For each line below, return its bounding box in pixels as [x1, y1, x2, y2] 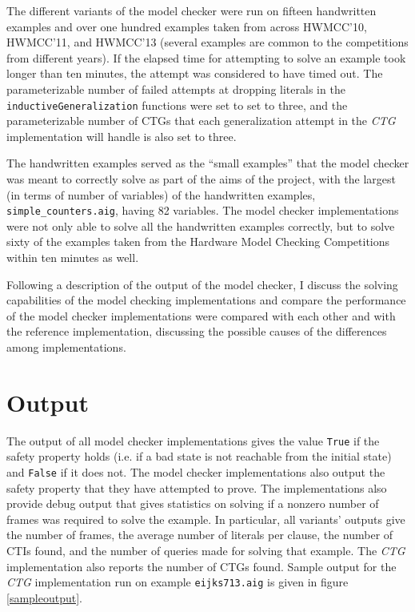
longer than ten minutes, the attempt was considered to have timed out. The [6, 65, 383, 82]
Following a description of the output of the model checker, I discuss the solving [6, 276, 398, 292]
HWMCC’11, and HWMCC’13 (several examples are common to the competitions [6, 34, 409, 50]
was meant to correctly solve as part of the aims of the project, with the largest [6, 171, 397, 187]
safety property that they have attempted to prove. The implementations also [6, 479, 387, 496]
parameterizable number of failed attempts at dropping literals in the [6, 80, 345, 97]
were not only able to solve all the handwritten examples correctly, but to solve [6, 217, 395, 234]
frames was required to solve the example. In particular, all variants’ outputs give [6, 510, 405, 527]
